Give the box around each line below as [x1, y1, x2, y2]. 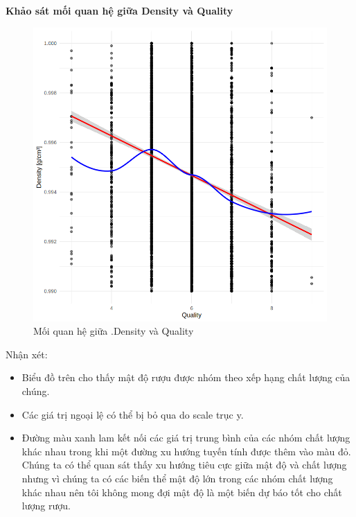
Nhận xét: [6, 347, 48, 361]
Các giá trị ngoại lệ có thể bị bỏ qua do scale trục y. [21, 407, 244, 421]
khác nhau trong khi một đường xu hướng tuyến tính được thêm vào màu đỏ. [21, 444, 351, 458]
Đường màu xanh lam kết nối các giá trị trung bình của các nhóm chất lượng [21, 430, 350, 445]
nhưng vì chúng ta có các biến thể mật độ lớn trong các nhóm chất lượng [21, 471, 333, 485]
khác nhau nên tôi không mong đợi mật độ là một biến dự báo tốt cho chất [21, 484, 342, 499]
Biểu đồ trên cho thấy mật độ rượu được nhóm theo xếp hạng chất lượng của [21, 370, 350, 385]
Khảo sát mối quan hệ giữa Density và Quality [6, 3, 233, 17]
